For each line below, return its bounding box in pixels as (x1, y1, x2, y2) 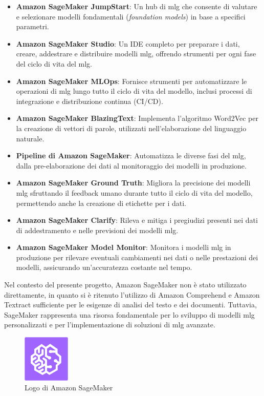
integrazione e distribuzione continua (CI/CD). (16, 95, 163, 106)
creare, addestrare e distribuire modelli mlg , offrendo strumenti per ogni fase (16, 48, 256, 59)
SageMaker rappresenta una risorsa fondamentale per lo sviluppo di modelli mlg (4, 309, 255, 320)
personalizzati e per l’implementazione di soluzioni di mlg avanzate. (4, 319, 215, 330)
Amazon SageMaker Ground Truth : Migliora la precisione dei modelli (16, 177, 251, 188)
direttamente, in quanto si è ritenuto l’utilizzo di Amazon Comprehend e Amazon (4, 289, 260, 300)
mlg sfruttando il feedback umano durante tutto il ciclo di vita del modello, (16, 187, 253, 198)
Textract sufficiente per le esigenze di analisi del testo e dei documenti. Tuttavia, (4, 299, 257, 310)
